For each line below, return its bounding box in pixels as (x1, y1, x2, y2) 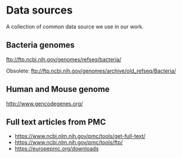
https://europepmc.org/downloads (14, 145, 99, 152)
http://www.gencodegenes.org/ (6, 100, 83, 107)
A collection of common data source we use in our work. (6, 23, 144, 30)
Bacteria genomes (6, 40, 75, 50)
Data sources (6, 4, 73, 17)
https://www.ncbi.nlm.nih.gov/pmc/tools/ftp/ (14, 139, 123, 146)
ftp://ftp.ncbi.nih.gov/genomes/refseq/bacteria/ (6, 55, 122, 62)
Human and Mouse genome (6, 84, 110, 94)
